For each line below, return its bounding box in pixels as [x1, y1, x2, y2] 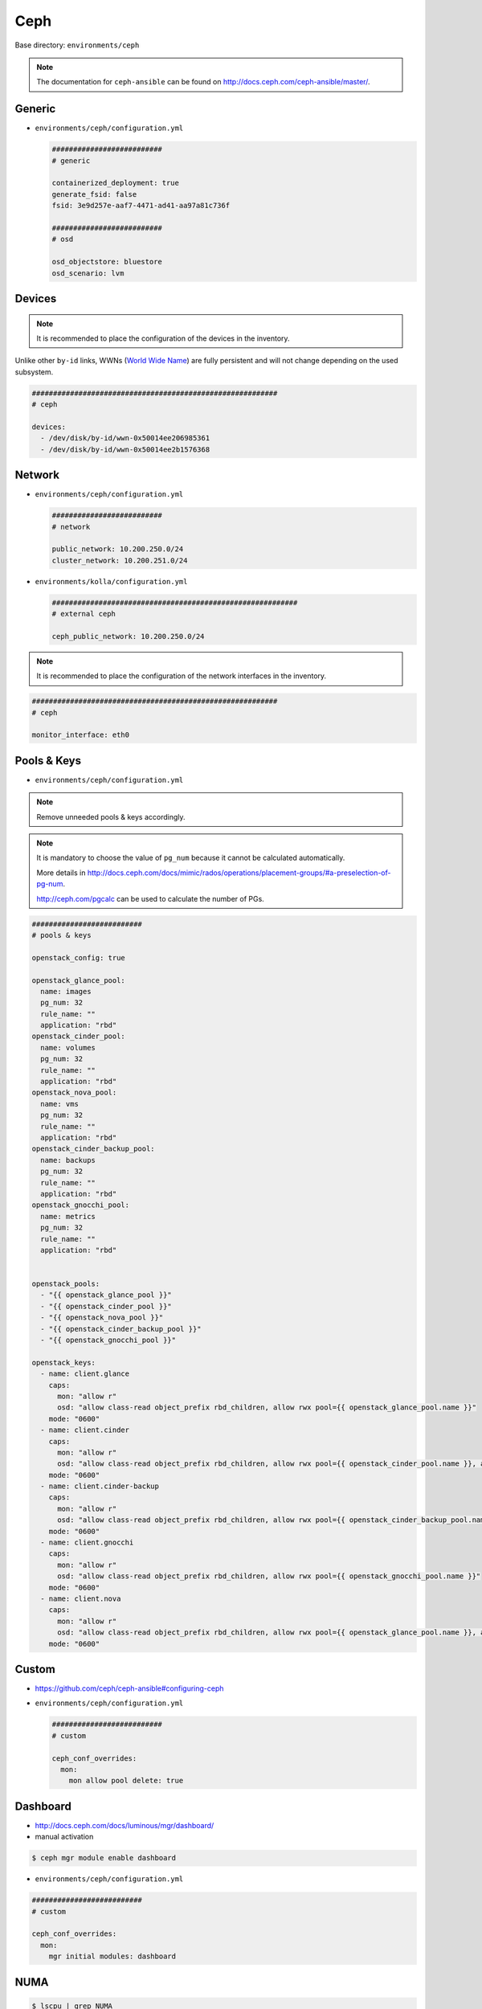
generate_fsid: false [51, 190, 137, 198]
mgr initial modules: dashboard [48, 1952, 177, 1961]
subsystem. [14, 366, 54, 377]
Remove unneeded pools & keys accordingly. [36, 812, 186, 821]
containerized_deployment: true [51, 178, 180, 188]
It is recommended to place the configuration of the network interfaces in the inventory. [36, 671, 327, 681]
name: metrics [40, 1212, 96, 1221]
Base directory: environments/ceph [14, 40, 140, 50]
